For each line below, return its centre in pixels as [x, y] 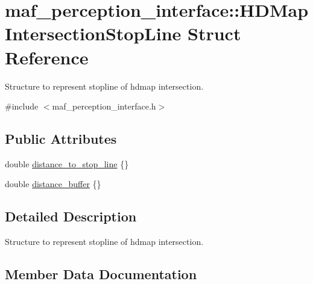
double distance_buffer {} [53, 184]
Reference [47, 57]
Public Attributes [61, 139]
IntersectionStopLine [93, 33]
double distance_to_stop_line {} [67, 163]
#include [22, 106]
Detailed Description [71, 216]
